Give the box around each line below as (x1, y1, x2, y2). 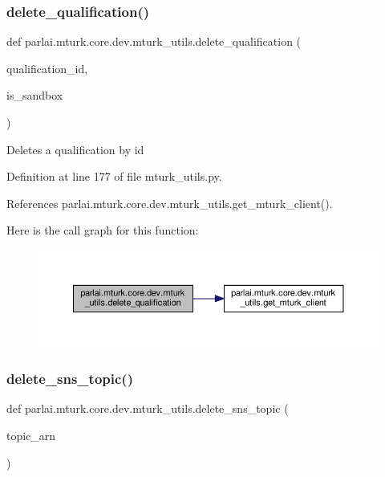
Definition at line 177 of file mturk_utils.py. (6, 168, 222, 185)
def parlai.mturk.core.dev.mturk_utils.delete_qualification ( (6, 33, 302, 50)
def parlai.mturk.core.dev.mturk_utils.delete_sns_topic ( (6, 400, 289, 417)
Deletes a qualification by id (6, 141, 144, 157)
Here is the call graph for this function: (6, 222, 199, 238)
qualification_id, (6, 59, 88, 76)
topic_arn (6, 426, 56, 443)
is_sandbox (6, 87, 63, 104)
